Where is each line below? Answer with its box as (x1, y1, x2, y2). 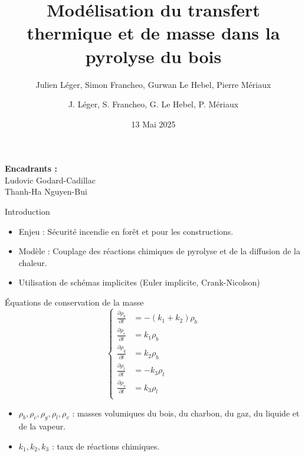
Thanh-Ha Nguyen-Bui (5, 185, 87, 198)
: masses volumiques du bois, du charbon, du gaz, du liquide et (72, 406, 300, 419)
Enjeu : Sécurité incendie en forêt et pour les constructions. (18, 225, 234, 237)
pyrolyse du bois (85, 44, 222, 68)
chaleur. (18, 256, 47, 268)
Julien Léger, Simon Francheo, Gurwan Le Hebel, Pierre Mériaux (35, 78, 271, 90)
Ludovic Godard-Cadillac (5, 173, 96, 186)
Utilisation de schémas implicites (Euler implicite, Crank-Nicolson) (18, 276, 260, 288)
